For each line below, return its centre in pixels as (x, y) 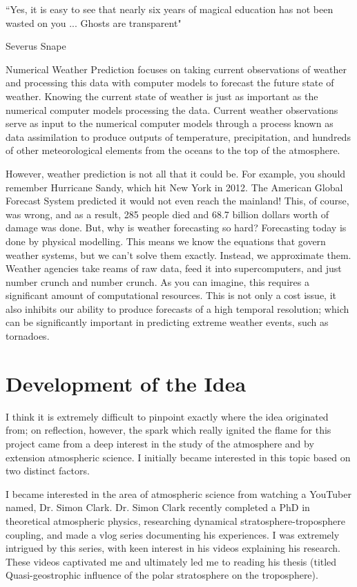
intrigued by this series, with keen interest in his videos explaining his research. (173, 548)
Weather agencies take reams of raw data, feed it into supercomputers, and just (174, 268)
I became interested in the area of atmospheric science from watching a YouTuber (178, 493)
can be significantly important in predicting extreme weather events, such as (167, 322)
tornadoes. (28, 336)
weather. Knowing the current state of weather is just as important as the (162, 96)
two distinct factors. (48, 471)
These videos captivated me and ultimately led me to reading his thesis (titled (171, 561)
